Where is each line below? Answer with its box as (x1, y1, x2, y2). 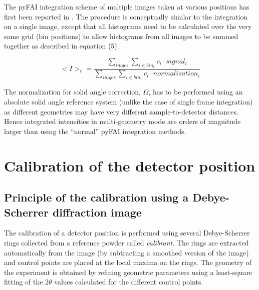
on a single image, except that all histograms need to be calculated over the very (4, 21, 252, 31)
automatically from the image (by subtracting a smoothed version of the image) (4, 247, 249, 257)
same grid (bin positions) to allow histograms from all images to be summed (4, 30, 238, 41)
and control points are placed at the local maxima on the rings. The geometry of (4, 257, 251, 267)
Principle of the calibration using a (4, 189, 189, 205)
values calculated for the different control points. (54, 276, 203, 287)
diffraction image (52, 204, 142, 219)
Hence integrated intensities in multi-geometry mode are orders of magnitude (4, 116, 241, 126)
